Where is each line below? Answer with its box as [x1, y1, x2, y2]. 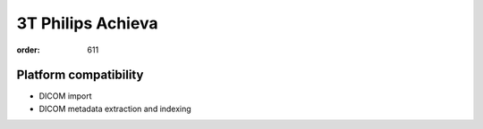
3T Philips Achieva [16, 13, 158, 33]
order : [16, 44, 40, 55]
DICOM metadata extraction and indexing [38, 103, 191, 114]
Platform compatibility [16, 68, 144, 83]
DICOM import [38, 91, 93, 101]
